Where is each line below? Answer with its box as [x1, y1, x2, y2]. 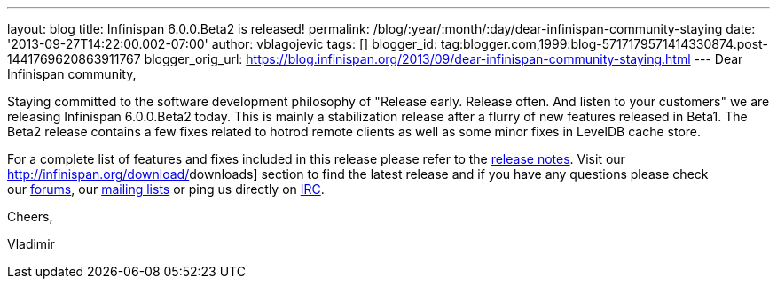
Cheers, [7, 209, 53, 224]
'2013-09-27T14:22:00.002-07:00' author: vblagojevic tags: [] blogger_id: [7, 36, 437, 51]
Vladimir [7, 236, 55, 251]
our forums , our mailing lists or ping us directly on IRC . [7, 182, 325, 197]
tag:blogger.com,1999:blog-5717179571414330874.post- [440, 36, 768, 51]
